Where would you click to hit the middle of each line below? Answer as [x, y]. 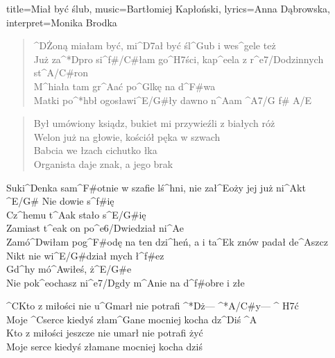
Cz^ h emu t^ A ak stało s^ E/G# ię [76, 214]
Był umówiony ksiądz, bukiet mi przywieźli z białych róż [154, 123]
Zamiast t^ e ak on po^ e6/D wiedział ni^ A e [95, 228]
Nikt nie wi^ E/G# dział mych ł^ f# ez [85, 255]
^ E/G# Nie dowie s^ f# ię [60, 201]
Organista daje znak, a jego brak [103, 163]
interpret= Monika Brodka [62, 22]
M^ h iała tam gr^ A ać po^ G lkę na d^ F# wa [124, 86]
